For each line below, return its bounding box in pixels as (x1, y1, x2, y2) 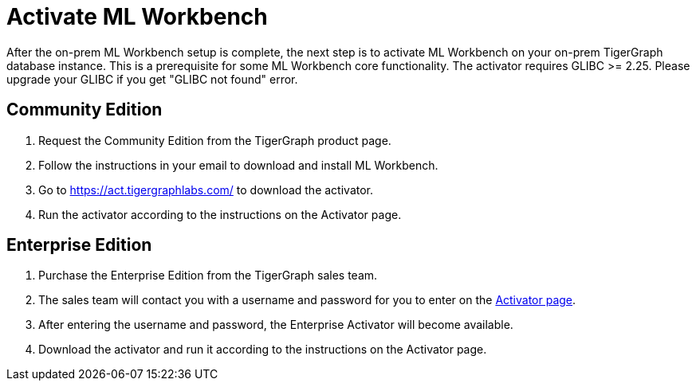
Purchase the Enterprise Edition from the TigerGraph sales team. (38, 268, 378, 283)
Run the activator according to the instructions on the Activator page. (38, 207, 402, 221)
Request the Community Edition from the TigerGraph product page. (38, 133, 391, 147)
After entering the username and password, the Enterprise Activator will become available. (38, 318, 513, 332)
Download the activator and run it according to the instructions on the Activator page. (38, 342, 487, 357)
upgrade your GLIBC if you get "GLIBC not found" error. (6, 72, 298, 86)
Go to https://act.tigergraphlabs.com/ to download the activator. (38, 182, 374, 197)
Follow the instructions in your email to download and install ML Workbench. (38, 158, 438, 172)
